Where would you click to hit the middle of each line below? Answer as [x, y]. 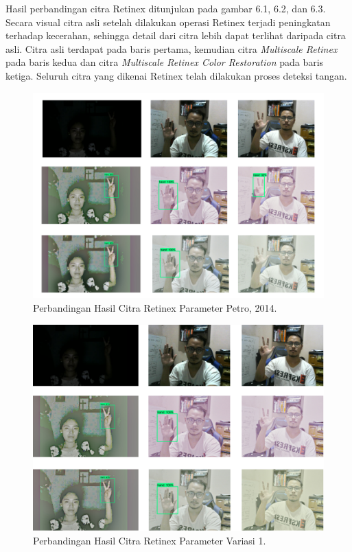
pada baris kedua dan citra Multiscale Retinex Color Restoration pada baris [165, 62]
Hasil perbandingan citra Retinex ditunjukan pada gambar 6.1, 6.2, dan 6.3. [166, 8]
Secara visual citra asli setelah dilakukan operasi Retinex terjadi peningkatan [168, 22]
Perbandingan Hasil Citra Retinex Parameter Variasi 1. [150, 540]
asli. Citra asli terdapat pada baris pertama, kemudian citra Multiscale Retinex [172, 48]
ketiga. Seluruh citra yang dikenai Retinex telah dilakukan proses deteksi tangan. [176, 75]
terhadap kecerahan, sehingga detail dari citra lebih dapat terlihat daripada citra [176, 35]
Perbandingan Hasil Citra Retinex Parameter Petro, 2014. [155, 307]
